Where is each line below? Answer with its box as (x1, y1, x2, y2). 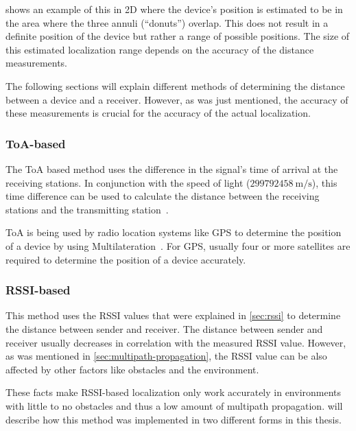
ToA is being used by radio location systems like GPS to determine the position (5, 225, 342, 240)
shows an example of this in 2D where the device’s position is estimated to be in (5, 2, 343, 16)
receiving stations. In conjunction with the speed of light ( (5, 175, 250, 189)
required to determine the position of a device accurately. (5, 252, 246, 266)
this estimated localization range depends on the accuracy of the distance (5, 42, 314, 56)
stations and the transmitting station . (5, 202, 169, 216)
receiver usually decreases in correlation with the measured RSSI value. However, (5, 335, 346, 349)
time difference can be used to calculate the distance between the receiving (5, 189, 320, 203)
